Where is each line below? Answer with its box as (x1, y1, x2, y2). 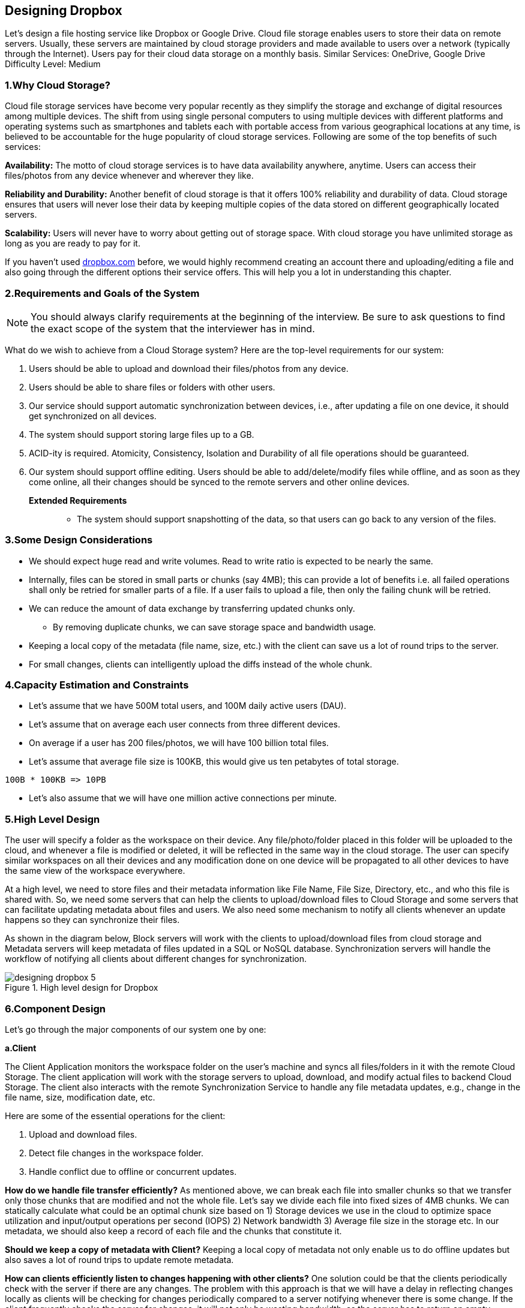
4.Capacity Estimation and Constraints (5, 679, 189, 691)
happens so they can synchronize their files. (5, 915, 180, 925)
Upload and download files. (29, 1129, 137, 1139)
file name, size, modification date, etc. (5, 1091, 155, 1102)
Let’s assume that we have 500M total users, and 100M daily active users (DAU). (29, 700, 347, 711)
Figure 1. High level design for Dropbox (5, 982, 158, 993)
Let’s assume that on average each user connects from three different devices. (29, 719, 340, 730)
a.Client (5, 1042, 37, 1053)
